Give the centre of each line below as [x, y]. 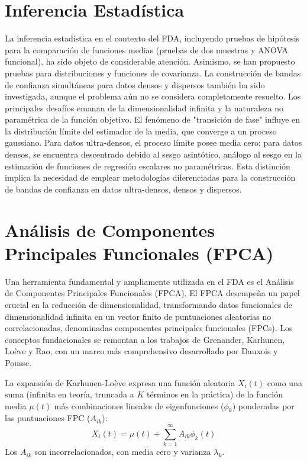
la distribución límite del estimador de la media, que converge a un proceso [141, 131]
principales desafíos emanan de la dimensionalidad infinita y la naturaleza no [144, 108]
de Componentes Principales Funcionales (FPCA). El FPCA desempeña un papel [152, 293]
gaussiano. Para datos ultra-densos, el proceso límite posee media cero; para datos [153, 142]
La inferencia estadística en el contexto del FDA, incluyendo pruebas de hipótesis [152, 38]
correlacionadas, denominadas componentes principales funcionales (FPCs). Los [149, 328]
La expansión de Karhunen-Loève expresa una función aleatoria [120, 382]
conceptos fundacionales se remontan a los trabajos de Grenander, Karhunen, [145, 339]
